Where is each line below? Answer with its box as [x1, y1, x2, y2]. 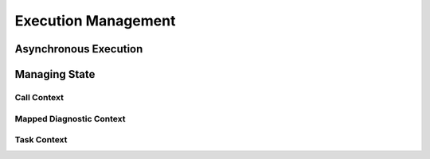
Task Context [14, 134, 68, 145]
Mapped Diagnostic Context [14, 113, 126, 124]
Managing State [14, 68, 96, 81]
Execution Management [14, 12, 176, 29]
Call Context [14, 91, 64, 103]
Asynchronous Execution [14, 42, 143, 56]
